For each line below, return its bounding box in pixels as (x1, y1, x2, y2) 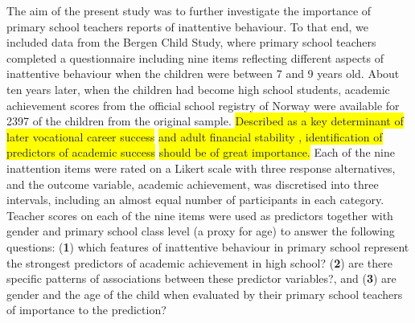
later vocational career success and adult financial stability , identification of (6, 128, 383, 145)
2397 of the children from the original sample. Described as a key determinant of (6, 112, 404, 129)
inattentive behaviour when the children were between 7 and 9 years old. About (6, 65, 400, 82)
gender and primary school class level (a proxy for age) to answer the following (6, 223, 395, 239)
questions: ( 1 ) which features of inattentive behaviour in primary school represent (6, 238, 409, 255)
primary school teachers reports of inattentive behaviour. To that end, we (6, 18, 369, 35)
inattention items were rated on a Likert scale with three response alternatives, (6, 159, 396, 176)
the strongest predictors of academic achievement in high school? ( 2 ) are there (6, 254, 392, 271)
